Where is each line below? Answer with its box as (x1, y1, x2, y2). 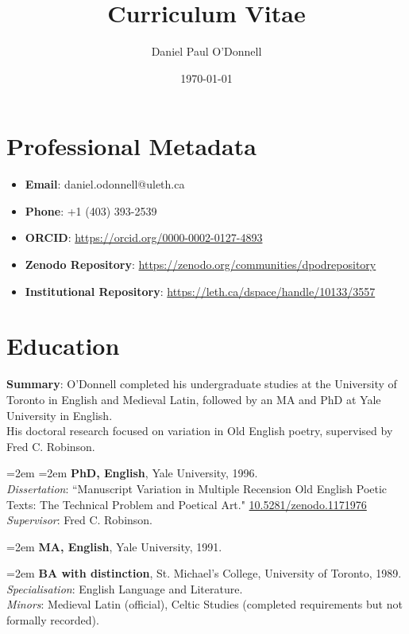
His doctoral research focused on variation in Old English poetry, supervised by (6, 422, 393, 439)
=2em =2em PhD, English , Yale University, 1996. (6, 465, 258, 481)
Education (6, 329, 120, 362)
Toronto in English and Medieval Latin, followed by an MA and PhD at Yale (6, 391, 381, 407)
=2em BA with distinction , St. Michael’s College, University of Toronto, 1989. (6, 565, 402, 581)
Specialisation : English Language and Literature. (6, 580, 243, 597)
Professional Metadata (6, 130, 257, 162)
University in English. (6, 406, 113, 423)
